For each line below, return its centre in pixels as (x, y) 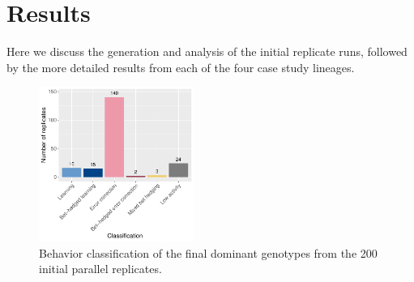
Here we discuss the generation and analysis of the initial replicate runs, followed (207, 51)
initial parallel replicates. (100, 269)
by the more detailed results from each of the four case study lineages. (181, 67)
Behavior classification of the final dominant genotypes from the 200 (208, 252)
